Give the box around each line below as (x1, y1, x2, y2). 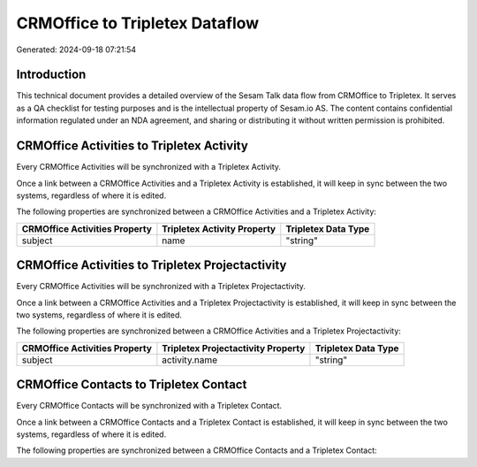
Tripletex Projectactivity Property (162, 341, 306, 354)
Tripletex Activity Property (162, 222, 276, 234)
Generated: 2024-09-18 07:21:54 (16, 44, 137, 55)
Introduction (16, 67, 87, 82)
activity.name (162, 354, 218, 366)
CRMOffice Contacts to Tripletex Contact (16, 377, 247, 393)
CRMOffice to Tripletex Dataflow (16, 13, 260, 33)
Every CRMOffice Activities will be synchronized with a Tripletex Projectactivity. (16, 281, 307, 292)
